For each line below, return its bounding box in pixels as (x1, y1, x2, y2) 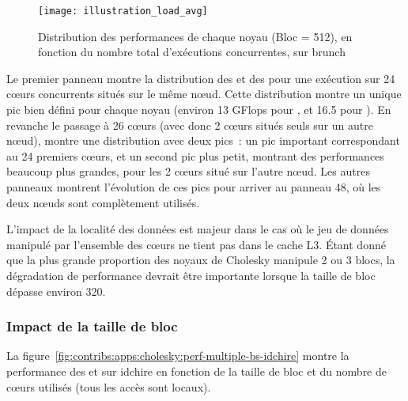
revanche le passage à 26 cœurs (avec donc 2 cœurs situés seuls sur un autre (6, 116, 373, 133)
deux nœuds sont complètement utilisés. (6, 194, 200, 210)
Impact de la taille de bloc (6, 316, 178, 336)
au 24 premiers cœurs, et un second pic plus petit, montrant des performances (6, 147, 384, 164)
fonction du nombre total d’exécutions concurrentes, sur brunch (38, 44, 346, 60)
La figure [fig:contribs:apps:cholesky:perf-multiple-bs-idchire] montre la (6, 347, 349, 364)
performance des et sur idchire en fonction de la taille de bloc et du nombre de (6, 362, 387, 379)
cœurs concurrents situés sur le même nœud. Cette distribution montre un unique (6, 85, 402, 102)
